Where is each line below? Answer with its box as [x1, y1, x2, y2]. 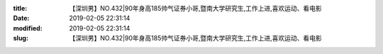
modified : [13, 23, 43, 32]
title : [13, 4, 28, 12]
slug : [13, 34, 28, 43]
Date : [13, 14, 30, 23]
